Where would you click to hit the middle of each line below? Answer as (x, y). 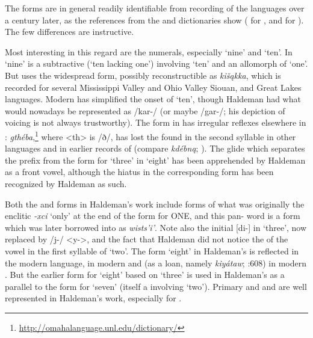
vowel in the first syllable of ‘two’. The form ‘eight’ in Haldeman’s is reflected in (152, 250)
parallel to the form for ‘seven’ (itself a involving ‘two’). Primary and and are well (156, 286)
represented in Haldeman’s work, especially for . (93, 298)
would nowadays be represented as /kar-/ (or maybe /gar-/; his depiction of (145, 110)
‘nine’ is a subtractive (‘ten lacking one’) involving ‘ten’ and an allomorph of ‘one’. (156, 63)
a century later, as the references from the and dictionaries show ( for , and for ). (154, 20)
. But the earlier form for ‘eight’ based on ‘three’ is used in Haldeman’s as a (145, 275)
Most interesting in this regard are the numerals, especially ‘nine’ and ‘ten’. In (149, 51)
